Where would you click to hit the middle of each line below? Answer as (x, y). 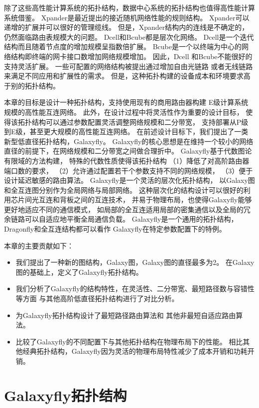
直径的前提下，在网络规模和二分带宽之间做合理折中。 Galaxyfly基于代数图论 (128, 151)
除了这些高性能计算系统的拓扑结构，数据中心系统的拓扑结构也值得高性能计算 (129, 7)
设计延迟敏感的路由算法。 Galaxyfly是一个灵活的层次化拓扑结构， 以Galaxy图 (129, 180)
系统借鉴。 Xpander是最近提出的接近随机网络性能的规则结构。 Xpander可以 (127, 17)
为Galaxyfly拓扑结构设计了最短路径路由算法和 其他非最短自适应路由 (126, 315)
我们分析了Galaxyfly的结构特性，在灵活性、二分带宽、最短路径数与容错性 (135, 288)
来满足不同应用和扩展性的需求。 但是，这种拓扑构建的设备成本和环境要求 (124, 76)
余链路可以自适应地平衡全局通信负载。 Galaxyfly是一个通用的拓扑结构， (121, 219)
